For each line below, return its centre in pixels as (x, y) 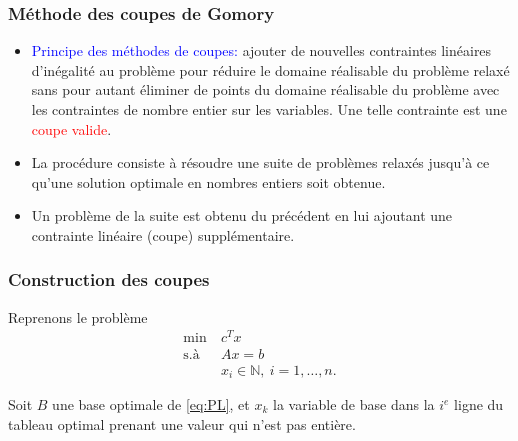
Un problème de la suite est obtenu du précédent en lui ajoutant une (242, 215)
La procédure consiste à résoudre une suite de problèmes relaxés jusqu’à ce (260, 162)
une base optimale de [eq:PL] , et (151, 404)
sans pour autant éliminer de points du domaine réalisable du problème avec (265, 89)
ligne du (479, 404)
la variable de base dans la (353, 404)
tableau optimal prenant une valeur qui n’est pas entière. (182, 423)
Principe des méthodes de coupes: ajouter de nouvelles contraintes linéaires (261, 50)
